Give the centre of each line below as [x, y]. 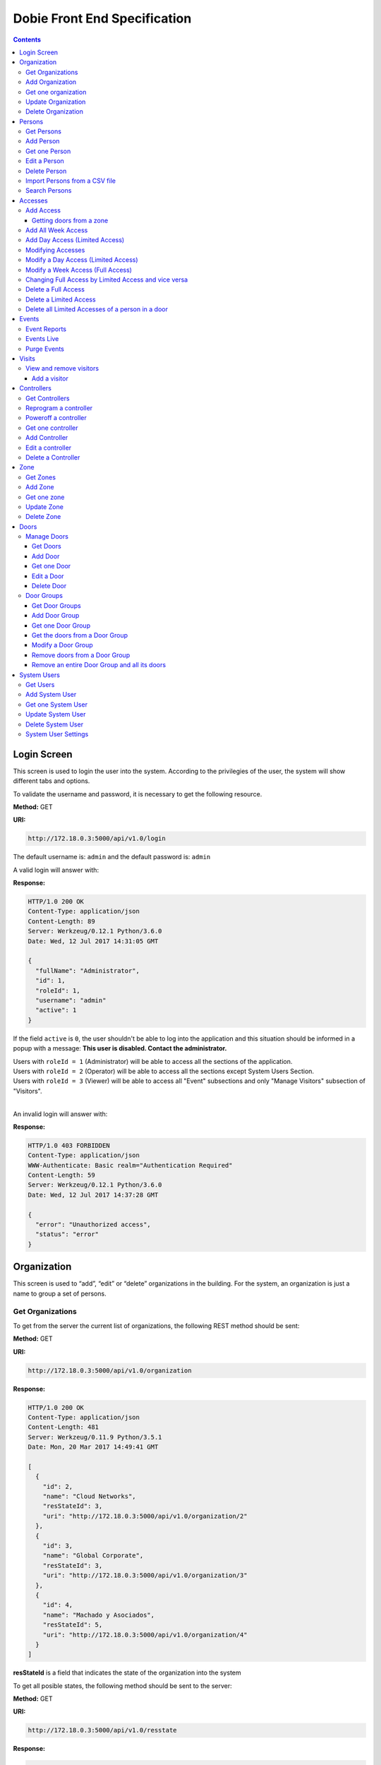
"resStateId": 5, [73, 1625]
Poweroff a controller [56, 418]
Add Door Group [56, 616]
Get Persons [43, 131]
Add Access [43, 210]
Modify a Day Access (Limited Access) [82, 260]
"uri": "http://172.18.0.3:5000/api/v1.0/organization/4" [145, 1635]
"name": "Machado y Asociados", [99, 1615]
